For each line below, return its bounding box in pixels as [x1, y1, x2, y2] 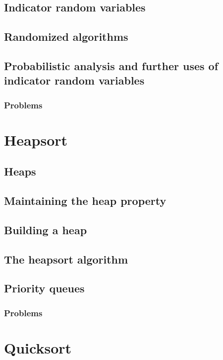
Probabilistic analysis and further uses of [4, 58, 219, 73]
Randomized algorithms [4, 29, 128, 44]
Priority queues [4, 280, 85, 296]
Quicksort [4, 337, 72, 358]
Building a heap [4, 222, 87, 237]
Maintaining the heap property [4, 193, 167, 208]
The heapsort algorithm [4, 251, 128, 267]
